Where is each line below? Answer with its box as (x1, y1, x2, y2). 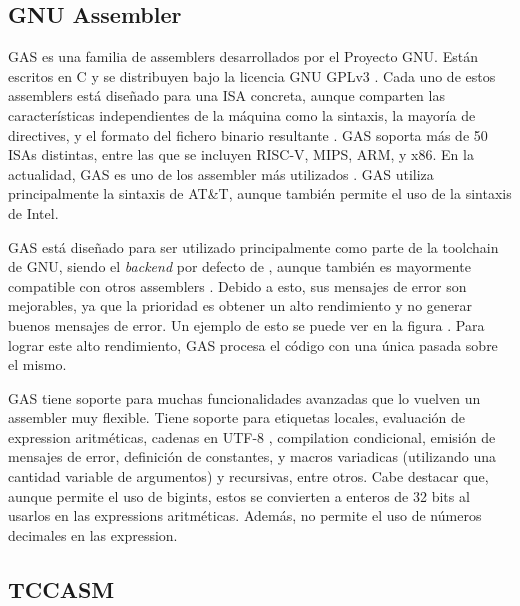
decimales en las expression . (8, 524, 178, 545)
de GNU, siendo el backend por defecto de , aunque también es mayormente (8, 256, 471, 277)
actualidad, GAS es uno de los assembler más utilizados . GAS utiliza (8, 163, 434, 184)
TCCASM (8, 573, 115, 604)
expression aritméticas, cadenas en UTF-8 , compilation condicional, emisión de (8, 426, 496, 447)
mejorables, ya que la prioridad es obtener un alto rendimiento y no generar (8, 295, 473, 316)
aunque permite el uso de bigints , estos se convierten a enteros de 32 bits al (8, 485, 470, 506)
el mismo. (8, 354, 67, 375)
